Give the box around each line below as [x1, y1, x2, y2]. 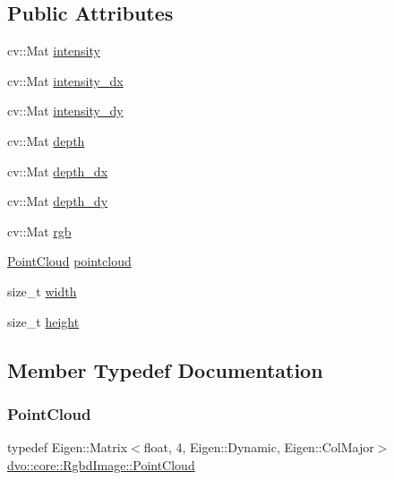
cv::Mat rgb [7, 221, 72, 240]
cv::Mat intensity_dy [7, 101, 124, 120]
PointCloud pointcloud [7, 252, 132, 270]
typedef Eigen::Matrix [7, 438, 128, 457]
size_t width [7, 281, 77, 300]
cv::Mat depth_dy [7, 192, 108, 210]
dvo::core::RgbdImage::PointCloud [7, 455, 195, 474]
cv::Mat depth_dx [7, 161, 108, 180]
